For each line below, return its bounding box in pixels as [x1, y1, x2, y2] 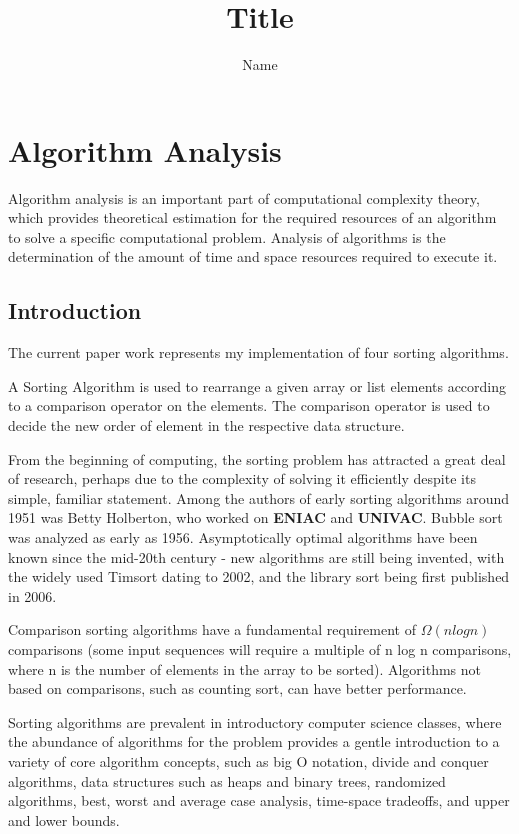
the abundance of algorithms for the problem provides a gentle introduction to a [8, 731, 500, 752]
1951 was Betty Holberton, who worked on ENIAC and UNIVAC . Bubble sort [8, 507, 503, 528]
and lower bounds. [8, 809, 120, 830]
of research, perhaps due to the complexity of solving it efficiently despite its [8, 468, 476, 489]
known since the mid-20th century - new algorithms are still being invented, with [8, 546, 505, 567]
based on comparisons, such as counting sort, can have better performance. [8, 678, 467, 699]
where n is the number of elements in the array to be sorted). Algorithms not [8, 658, 482, 679]
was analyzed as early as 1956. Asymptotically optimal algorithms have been [8, 526, 478, 547]
